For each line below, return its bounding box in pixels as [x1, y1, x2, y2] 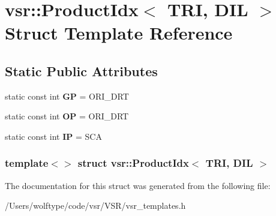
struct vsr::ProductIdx [77, 155, 189, 170]
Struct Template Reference [5, 20, 233, 45]
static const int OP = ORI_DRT [5, 110, 129, 122]
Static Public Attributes [5, 61, 158, 80]
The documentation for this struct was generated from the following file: [5, 179, 271, 191]
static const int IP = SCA [5, 130, 102, 142]
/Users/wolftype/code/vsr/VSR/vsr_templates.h [5, 199, 186, 212]
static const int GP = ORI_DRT [5, 89, 129, 102]
